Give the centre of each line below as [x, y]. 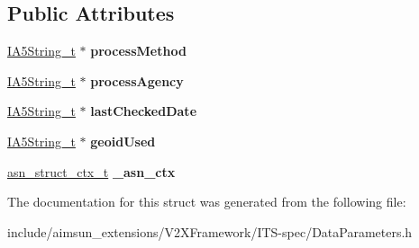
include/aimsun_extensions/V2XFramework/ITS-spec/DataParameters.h [210, 231]
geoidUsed [123, 141]
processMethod [138, 51]
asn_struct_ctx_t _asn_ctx [91, 171]
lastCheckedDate [144, 111]
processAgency [137, 80]
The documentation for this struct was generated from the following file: [207, 202]
